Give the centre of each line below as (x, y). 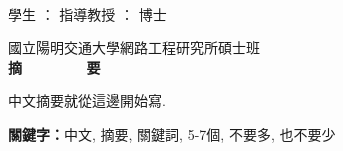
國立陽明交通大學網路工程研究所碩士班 (134, 47)
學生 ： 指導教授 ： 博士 (87, 13)
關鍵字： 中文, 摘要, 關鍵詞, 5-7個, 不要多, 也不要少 (172, 133)
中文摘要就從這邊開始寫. (87, 100)
